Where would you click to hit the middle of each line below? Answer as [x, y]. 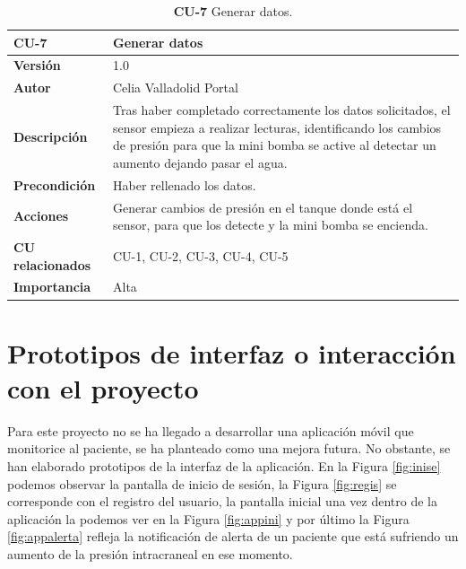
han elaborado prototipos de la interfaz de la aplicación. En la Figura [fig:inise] [224, 466]
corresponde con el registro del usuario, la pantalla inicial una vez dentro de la [222, 501]
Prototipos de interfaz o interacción [232, 352]
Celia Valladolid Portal [176, 88]
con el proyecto [103, 387]
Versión [37, 65]
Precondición [55, 184]
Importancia [52, 287]
